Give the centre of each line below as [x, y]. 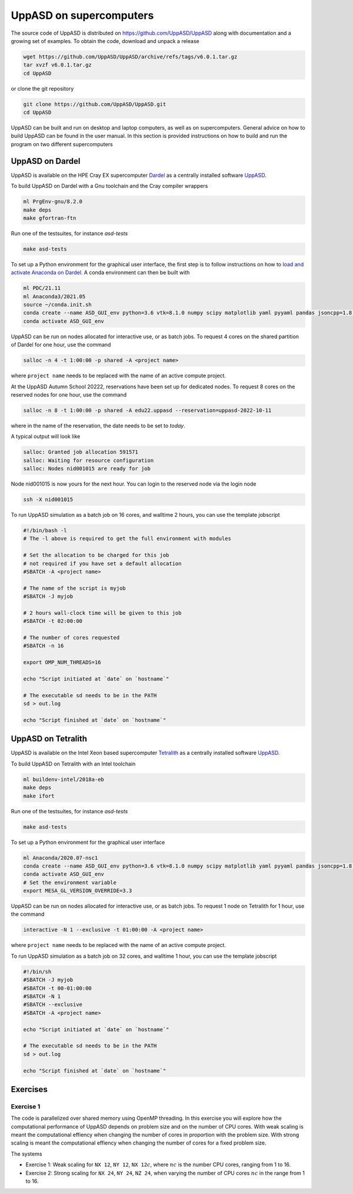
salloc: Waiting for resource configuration [89, 460]
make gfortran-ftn [50, 218]
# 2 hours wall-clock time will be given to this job [102, 613]
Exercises [29, 1089]
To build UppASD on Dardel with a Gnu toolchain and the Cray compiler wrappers [109, 186]
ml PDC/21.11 [42, 288]
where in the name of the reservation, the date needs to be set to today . [98, 426]
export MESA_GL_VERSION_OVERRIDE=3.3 [78, 891]
